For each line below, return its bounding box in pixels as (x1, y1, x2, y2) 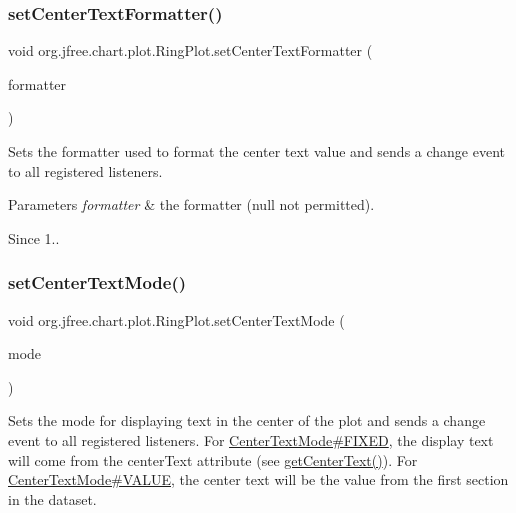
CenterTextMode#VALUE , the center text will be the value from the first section (8, 469, 509, 490)
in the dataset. (8, 488, 97, 509)
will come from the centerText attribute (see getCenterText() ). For (8, 449, 418, 470)
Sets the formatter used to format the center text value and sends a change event (8, 141, 506, 161)
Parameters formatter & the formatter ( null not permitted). (8, 194, 375, 215)
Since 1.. (8, 227, 60, 248)
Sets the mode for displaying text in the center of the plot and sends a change (8, 410, 486, 431)
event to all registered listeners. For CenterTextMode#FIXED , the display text (8, 429, 494, 450)
